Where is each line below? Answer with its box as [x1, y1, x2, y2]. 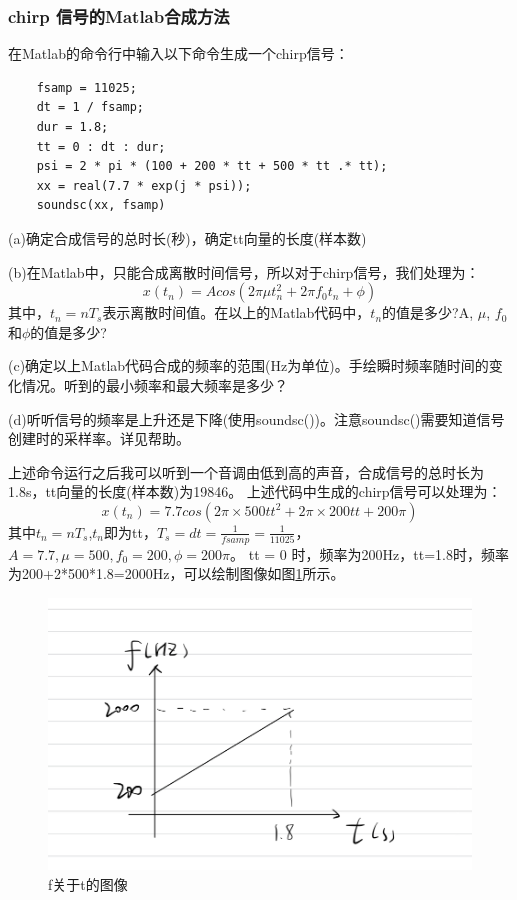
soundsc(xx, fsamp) [36, 198, 166, 213]
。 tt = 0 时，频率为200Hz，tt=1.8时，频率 [230, 543, 509, 564]
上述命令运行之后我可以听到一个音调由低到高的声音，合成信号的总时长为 [8, 461, 484, 482]
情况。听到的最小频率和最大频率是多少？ [21, 374, 288, 395]
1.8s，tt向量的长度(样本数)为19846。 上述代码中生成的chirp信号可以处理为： [8, 481, 502, 502]
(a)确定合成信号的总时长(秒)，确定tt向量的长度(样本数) [8, 227, 367, 248]
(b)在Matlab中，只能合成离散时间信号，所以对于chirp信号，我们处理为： [8, 261, 480, 282]
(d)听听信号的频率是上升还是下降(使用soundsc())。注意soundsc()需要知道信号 [8, 408, 505, 429]
